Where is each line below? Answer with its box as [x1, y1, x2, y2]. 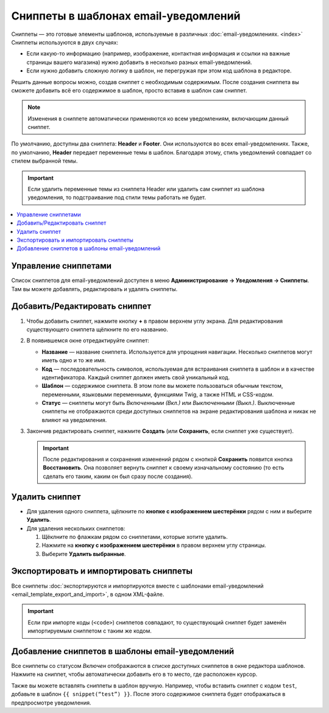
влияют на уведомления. [41, 416, 107, 423]
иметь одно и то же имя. [41, 357, 107, 364]
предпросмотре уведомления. [11, 699, 91, 706]
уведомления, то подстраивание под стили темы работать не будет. [27, 194, 207, 201]
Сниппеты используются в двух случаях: [11, 38, 119, 46]
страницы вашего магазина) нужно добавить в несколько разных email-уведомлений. [26, 58, 252, 66]
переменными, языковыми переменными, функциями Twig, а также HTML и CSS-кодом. [41, 390, 274, 398]
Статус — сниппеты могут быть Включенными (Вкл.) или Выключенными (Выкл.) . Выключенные [41, 399, 295, 407]
